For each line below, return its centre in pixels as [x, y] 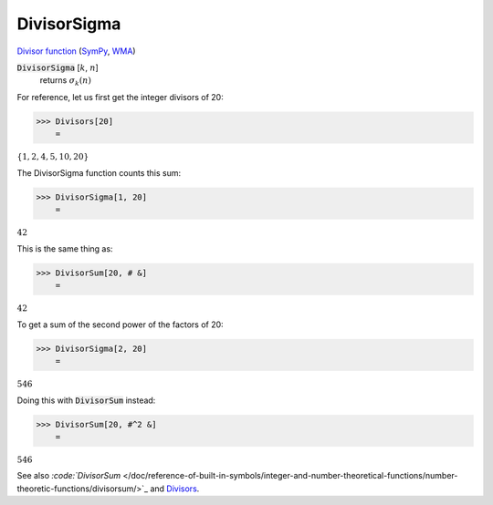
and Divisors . [175, 489]
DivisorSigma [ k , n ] [58, 67]
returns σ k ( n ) [65, 82]
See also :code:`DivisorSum [69, 476]
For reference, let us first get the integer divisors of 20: [120, 97]
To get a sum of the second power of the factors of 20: [120, 325]
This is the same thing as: [65, 248]
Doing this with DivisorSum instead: [86, 400]
